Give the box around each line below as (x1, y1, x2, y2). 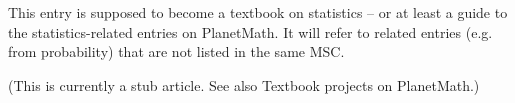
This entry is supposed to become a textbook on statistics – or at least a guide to (8, 2, 508, 22)
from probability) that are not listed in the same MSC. (8, 41, 345, 62)
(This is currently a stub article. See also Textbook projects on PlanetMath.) (8, 74, 480, 95)
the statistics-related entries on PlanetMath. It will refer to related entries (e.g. (8, 21, 493, 42)
